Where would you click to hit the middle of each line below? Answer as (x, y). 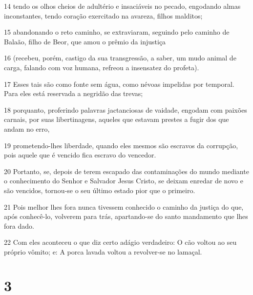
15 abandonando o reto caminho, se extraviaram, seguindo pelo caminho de (117, 32)
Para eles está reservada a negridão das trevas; (74, 93)
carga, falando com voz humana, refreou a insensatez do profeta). (102, 67)
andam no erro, (27, 128)
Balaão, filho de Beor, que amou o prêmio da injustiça (85, 41)
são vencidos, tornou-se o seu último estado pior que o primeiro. (100, 190)
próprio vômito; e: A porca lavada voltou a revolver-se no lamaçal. (103, 251)
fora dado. (19, 226)
